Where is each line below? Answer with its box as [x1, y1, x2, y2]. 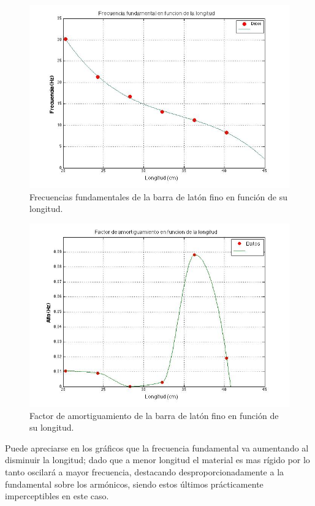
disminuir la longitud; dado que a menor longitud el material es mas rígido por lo [5, 453, 310, 466]
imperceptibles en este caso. [5, 489, 109, 502]
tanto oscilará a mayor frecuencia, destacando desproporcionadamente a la [5, 466, 284, 478]
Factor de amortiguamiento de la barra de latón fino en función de [29, 409, 279, 421]
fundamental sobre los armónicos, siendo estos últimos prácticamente [5, 477, 264, 490]
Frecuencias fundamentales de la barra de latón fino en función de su [29, 190, 287, 203]
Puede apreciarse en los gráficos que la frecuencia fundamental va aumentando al [5, 441, 309, 454]
